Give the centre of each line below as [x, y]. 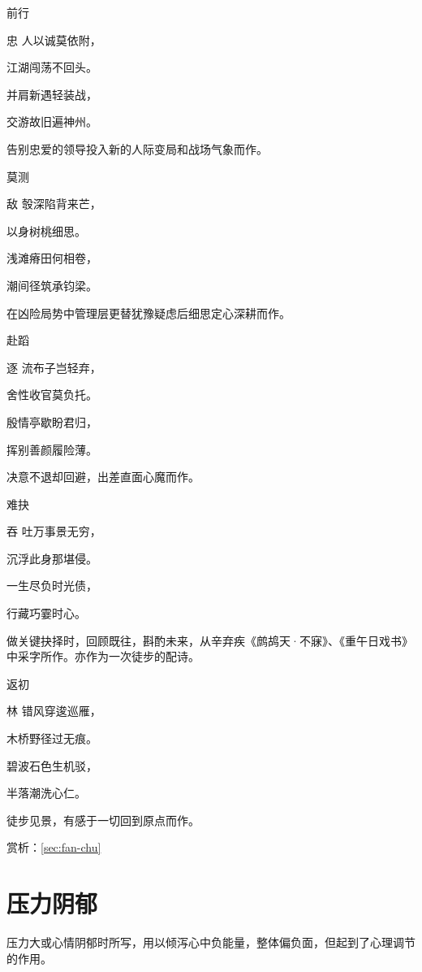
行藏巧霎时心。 [46, 613]
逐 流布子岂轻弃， [54, 367]
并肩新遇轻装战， [52, 94]
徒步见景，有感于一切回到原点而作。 [103, 820]
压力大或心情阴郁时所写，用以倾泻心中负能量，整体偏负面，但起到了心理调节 [211, 942]
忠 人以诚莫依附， [54, 39]
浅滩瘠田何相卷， [52, 258]
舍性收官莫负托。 [52, 395]
